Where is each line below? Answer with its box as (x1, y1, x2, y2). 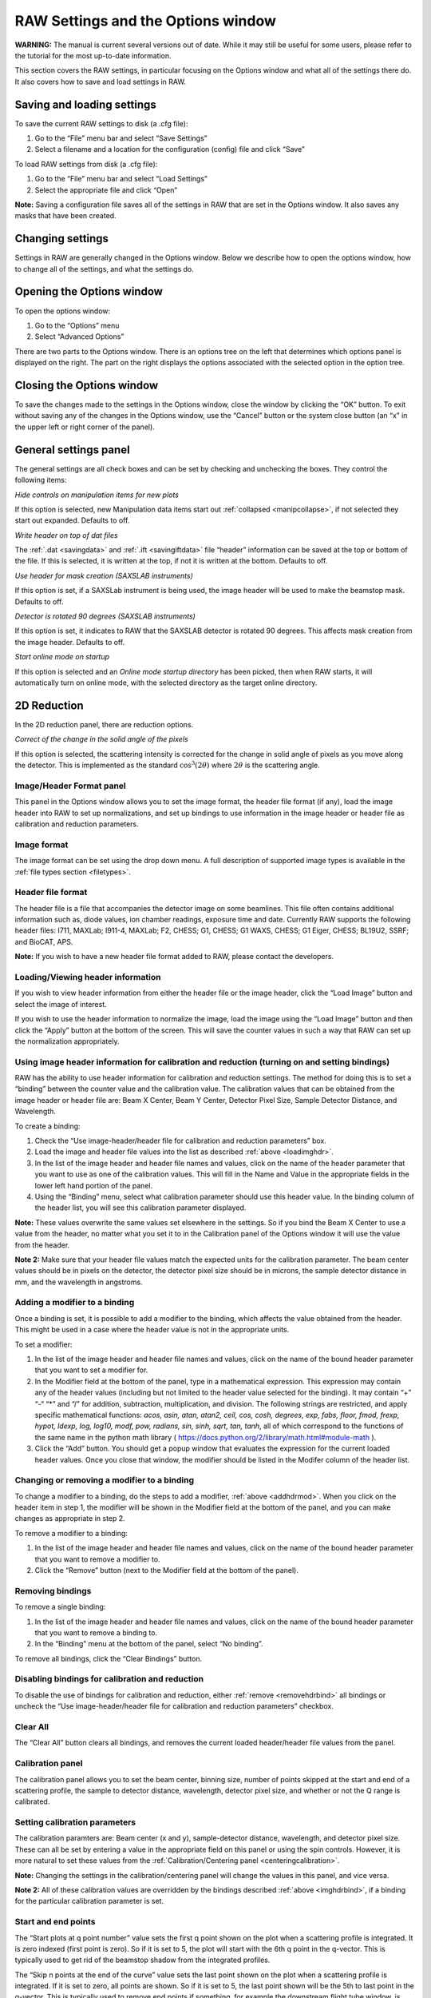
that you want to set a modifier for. (34, 1365, 148, 1375)
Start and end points (14, 1916, 96, 1928)
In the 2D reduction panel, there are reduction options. (14, 719, 194, 729)
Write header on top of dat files (14, 530, 119, 539)
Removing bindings (14, 1585, 92, 1596)
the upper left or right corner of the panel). (14, 422, 155, 432)
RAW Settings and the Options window (14, 12, 277, 30)
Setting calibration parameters (14, 1817, 136, 1828)
